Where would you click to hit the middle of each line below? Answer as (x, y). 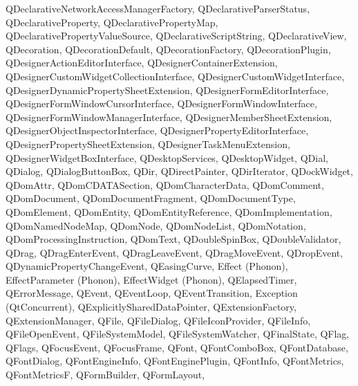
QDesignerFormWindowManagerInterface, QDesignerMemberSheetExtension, (169, 117)
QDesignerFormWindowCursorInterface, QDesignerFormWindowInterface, (161, 103)
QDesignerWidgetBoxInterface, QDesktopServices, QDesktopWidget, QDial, (167, 157)
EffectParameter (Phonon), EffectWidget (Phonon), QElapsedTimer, (151, 279)
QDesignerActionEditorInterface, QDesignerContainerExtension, (142, 63)
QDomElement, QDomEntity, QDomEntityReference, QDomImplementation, (169, 211)
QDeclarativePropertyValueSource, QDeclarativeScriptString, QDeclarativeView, (176, 36)
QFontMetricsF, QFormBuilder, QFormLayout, (105, 375)
